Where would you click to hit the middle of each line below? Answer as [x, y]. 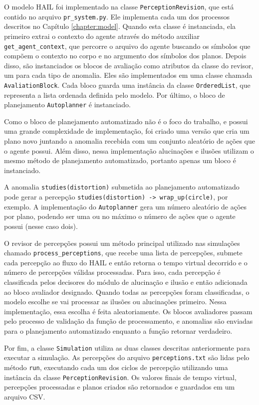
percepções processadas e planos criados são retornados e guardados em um [120, 387]
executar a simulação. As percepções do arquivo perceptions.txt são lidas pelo [127, 357]
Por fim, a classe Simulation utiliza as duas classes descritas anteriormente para [127, 347]
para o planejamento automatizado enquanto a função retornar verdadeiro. [118, 330]
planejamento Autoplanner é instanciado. [67, 104]
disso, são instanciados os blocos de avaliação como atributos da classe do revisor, [129, 65]
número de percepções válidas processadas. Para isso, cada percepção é [112, 272]
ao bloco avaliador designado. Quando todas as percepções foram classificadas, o [127, 292]
